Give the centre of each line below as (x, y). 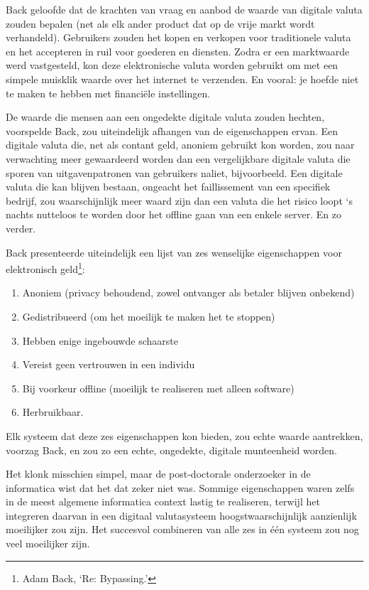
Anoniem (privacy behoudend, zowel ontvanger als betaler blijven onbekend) (188, 293)
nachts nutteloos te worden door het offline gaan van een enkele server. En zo (174, 214)
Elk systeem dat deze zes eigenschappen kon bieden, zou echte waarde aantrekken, (184, 435)
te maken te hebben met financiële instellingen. (108, 93)
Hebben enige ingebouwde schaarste (100, 340)
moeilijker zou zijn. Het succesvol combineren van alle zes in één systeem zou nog (182, 529)
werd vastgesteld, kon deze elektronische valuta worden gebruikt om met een (172, 65)
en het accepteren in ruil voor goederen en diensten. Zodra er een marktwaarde (178, 51)
